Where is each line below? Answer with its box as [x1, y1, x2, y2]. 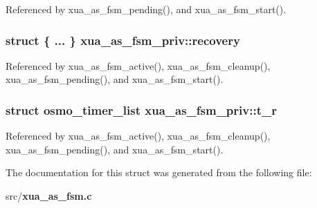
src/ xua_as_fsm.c [6, 189, 92, 202]
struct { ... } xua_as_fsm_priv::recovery [6, 31, 240, 48]
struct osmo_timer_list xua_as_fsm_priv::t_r [6, 101, 277, 118]
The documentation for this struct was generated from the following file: [6, 165, 312, 180]
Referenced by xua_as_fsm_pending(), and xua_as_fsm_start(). [6, 2, 287, 16]
